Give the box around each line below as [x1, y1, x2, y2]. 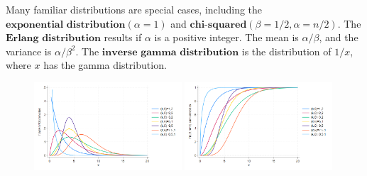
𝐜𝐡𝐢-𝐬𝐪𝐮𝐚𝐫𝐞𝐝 [190, 19, 247, 30]
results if [104, 30, 142, 45]
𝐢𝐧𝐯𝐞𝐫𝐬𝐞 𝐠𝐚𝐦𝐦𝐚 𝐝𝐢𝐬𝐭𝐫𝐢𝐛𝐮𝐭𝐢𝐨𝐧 [102, 47, 239, 57]
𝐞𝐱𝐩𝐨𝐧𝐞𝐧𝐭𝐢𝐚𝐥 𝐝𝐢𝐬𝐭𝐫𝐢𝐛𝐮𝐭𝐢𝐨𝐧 [6, 19, 126, 30]
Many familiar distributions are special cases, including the [6, 2, 263, 16]
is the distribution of [241, 43, 332, 58]
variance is [6, 43, 52, 58]
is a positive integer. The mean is [154, 30, 299, 45]
